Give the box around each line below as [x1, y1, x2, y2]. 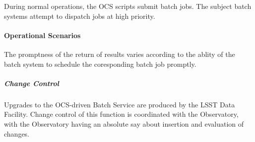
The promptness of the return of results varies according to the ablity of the [4, 48, 235, 59]
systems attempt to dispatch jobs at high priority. [4, 10, 155, 21]
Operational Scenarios [4, 30, 81, 40]
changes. [4, 128, 30, 139]
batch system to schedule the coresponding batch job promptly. [4, 58, 196, 69]
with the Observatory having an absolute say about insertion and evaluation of [4, 118, 244, 129]
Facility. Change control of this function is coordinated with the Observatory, [4, 109, 239, 119]
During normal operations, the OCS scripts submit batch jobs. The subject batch [4, 1, 252, 11]
